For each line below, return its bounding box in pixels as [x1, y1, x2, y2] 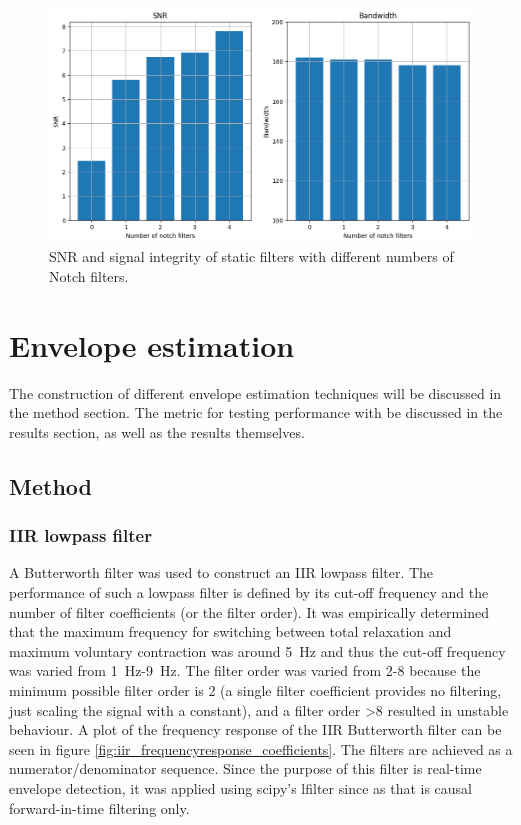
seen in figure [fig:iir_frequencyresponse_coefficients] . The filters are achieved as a [9, 738, 513, 759]
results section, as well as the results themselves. [9, 421, 305, 442]
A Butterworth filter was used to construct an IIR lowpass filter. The [9, 562, 434, 583]
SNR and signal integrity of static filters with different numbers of [49, 246, 454, 267]
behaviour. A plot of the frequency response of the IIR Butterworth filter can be [9, 719, 502, 740]
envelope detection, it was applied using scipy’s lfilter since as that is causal [9, 777, 473, 798]
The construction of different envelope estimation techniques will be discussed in [9, 382, 502, 403]
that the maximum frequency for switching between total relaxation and [9, 621, 452, 642]
